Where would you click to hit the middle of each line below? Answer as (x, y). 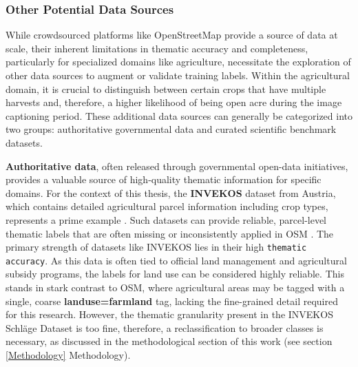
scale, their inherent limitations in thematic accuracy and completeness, (157, 48)
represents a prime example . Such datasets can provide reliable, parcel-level (166, 219)
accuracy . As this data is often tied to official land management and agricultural (176, 260)
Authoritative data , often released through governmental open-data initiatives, (177, 166)
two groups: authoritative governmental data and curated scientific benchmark (171, 129)
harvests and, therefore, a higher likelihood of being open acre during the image (174, 102)
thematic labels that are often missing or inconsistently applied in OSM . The (170, 233)
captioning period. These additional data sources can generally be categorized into (179, 115)
